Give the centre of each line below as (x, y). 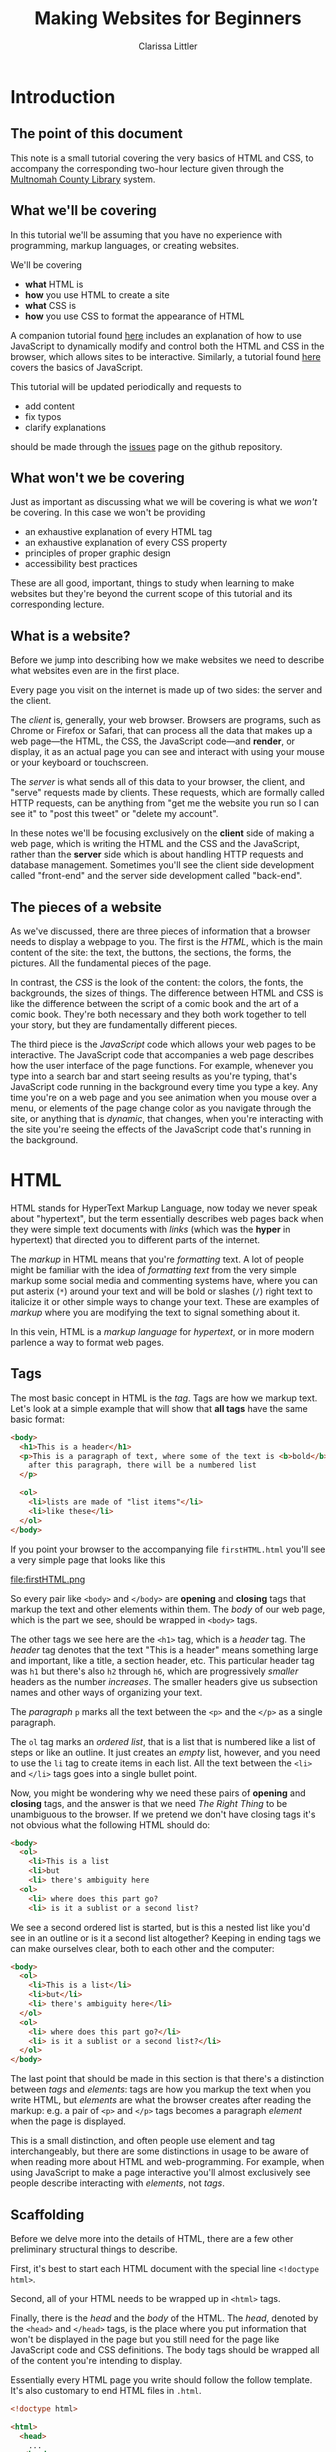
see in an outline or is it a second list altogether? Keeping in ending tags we (166, 1938)
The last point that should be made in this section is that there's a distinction (167, 2079)
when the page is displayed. (68, 2121)
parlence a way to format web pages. (87, 1342)
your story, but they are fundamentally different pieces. (124, 1025)
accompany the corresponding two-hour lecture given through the (147, 168)
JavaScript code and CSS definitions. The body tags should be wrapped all (165, 2349)
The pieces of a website (86, 907)
